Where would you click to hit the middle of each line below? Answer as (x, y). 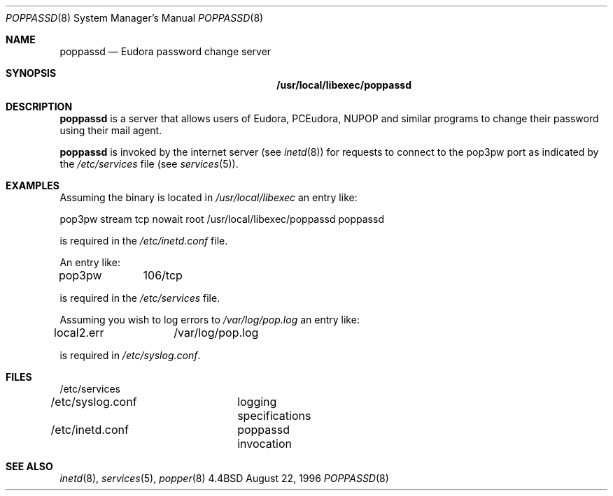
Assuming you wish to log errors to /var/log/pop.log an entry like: (210, 320)
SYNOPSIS (31, 73)
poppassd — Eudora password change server (165, 51)
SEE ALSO (29, 466)
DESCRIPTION (39, 107)
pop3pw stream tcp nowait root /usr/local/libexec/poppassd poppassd (222, 219)
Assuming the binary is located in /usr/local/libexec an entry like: (209, 197)
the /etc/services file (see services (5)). (149, 164)
